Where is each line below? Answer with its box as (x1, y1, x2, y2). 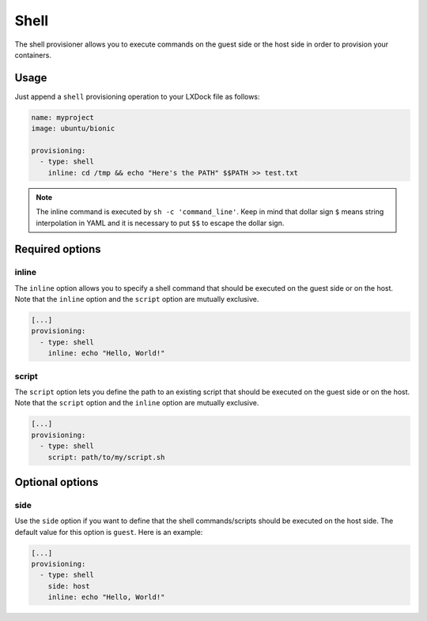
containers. (14, 50, 51, 59)
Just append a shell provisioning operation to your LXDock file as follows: (14, 92, 260, 101)
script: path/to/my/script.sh (47, 453, 165, 461)
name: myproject (31, 113, 95, 122)
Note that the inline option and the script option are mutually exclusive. (14, 295, 259, 304)
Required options (14, 243, 102, 256)
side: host (47, 581, 90, 590)
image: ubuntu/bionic (31, 124, 115, 134)
